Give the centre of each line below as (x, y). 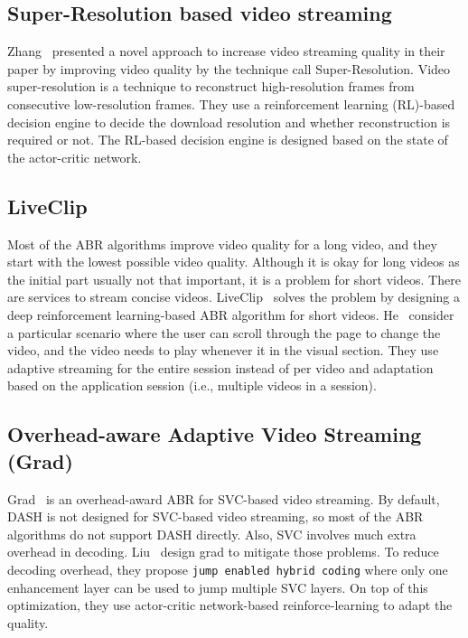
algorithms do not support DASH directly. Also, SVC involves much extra (212, 534)
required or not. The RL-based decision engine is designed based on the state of (228, 140)
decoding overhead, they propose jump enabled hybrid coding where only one (228, 569)
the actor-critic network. (75, 157)
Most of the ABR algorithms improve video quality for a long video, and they (222, 244)
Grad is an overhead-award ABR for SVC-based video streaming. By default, (224, 498)
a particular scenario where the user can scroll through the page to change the (224, 332)
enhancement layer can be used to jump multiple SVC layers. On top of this (218, 587)
